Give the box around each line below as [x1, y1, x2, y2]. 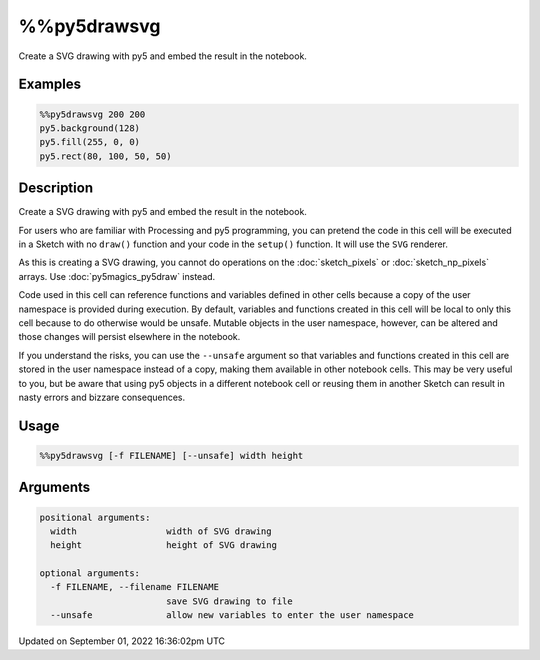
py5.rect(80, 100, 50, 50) [39, 150, 172, 162]
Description [18, 180, 94, 197]
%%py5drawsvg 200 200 [39, 108, 146, 120]
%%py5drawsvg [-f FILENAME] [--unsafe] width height [39, 450, 304, 461]
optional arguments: [39, 568, 140, 579]
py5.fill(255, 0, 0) [39, 136, 140, 148]
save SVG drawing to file [165, 595, 294, 607]
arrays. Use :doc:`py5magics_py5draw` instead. [18, 270, 216, 282]
